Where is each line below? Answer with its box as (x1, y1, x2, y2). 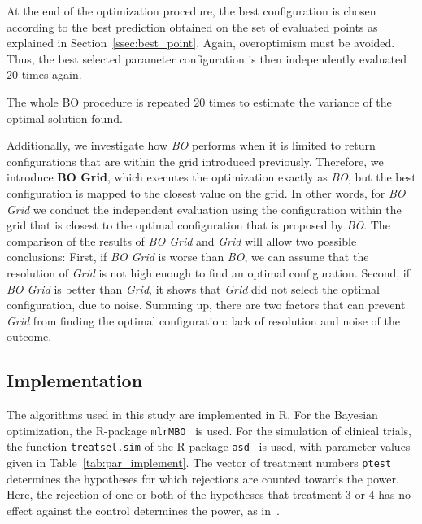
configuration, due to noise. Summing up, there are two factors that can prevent (7, 296, 406, 313)
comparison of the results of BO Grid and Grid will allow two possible (7, 232, 357, 249)
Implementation (7, 368, 143, 393)
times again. (21, 66, 82, 83)
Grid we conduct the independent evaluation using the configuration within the (7, 200, 402, 217)
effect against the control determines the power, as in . (7, 501, 280, 518)
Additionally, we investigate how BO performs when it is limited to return (7, 137, 376, 154)
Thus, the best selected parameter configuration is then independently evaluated (7, 50, 407, 67)
